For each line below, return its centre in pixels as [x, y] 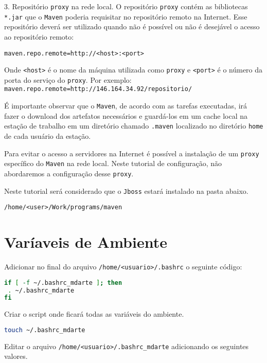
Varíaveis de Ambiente [86, 242]
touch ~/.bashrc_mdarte [45, 330]
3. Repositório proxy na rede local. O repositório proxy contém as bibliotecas [126, 6]
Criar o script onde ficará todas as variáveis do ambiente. [94, 314]
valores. [16, 356]
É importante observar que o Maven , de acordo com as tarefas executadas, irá [126, 106]
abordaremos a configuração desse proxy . [69, 173]
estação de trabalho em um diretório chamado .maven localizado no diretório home [134, 126]
